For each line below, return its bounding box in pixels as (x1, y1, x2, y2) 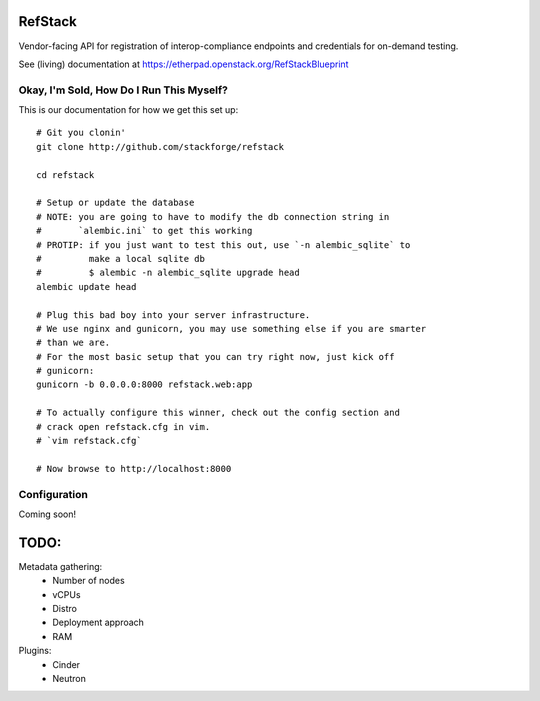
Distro (52, 603, 77, 615)
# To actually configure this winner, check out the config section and (36, 407, 400, 419)
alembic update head (36, 281, 137, 292)
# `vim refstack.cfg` (36, 435, 142, 447)
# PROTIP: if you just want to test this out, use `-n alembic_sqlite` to (36, 239, 411, 250)
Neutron (52, 672, 87, 684)
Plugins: (18, 645, 52, 657)
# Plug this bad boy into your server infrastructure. (36, 309, 311, 320)
